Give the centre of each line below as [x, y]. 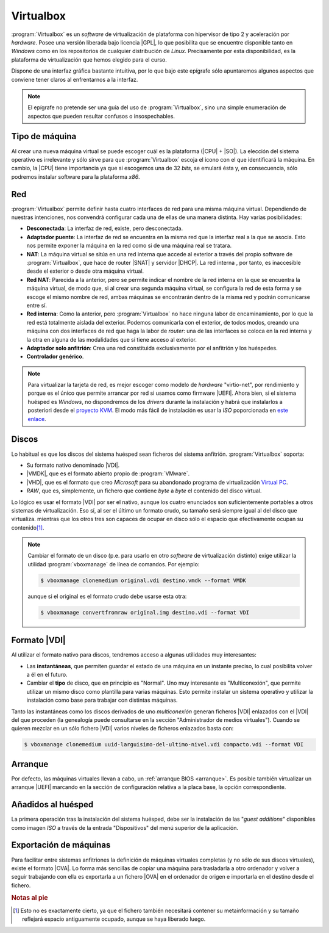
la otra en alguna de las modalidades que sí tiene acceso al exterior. [112, 339]
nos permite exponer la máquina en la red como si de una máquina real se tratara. [129, 246]
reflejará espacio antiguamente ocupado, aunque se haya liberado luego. [114, 919]
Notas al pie [30, 898]
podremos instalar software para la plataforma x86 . [76, 176]
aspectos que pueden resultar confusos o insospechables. [101, 116]
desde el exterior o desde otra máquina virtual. [85, 271]
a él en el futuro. [47, 675]
